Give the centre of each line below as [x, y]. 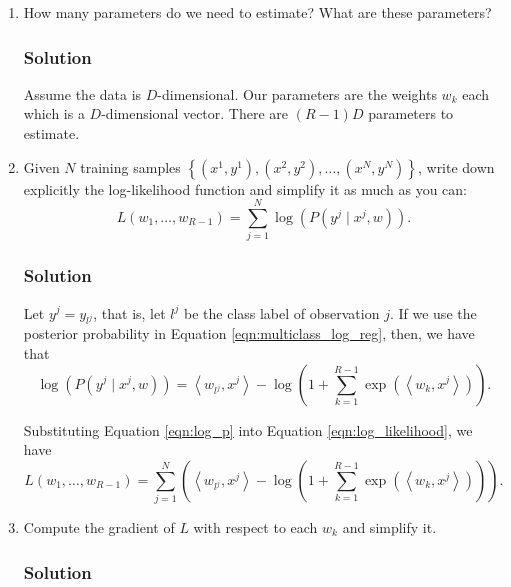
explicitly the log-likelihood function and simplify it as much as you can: [245, 188]
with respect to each [255, 527]
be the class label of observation [282, 312]
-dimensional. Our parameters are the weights [297, 93]
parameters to [411, 113]
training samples [130, 166]
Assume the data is [82, 93]
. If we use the [433, 312]
